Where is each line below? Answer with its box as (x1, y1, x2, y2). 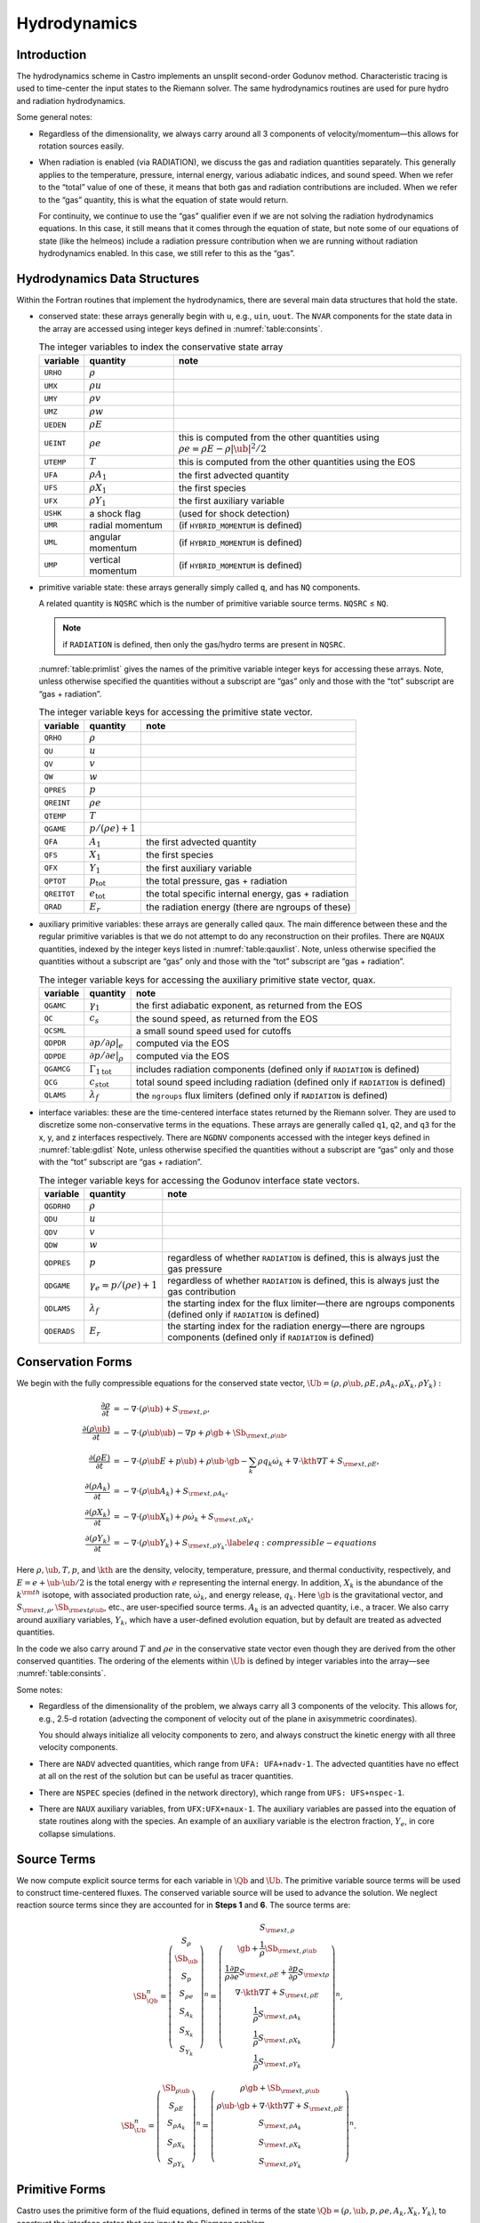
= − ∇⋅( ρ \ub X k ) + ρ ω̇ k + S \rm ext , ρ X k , (113, 1512, 254, 1525)
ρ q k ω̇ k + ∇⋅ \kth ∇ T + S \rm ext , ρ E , (258, 1457, 380, 1469)
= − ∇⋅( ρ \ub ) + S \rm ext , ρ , (113, 1403, 211, 1416)
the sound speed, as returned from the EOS (135, 1012, 318, 1024)
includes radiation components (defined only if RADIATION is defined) (135, 1063, 420, 1075)
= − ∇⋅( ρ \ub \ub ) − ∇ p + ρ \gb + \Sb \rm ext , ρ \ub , (113, 1427, 288, 1440)
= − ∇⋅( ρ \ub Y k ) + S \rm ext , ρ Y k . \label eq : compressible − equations (113, 1538, 378, 1552)
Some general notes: (16, 112, 93, 123)
